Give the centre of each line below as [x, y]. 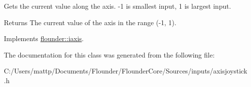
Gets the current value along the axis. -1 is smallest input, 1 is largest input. [118, 6]
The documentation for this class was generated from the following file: [109, 54]
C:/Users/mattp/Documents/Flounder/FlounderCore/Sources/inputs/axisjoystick [126, 71]
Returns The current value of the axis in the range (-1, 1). [90, 22]
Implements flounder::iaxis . [44, 38]
